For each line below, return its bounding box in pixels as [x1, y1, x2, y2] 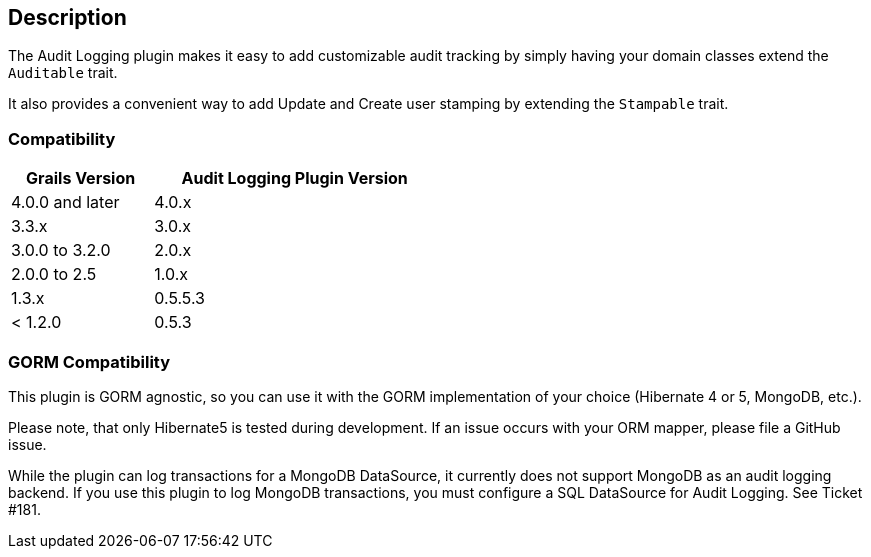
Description [8, 5, 127, 30]
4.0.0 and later [11, 192, 120, 213]
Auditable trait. [8, 64, 118, 82]
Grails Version [26, 168, 136, 189]
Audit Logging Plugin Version [181, 168, 408, 189]
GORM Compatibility [8, 351, 171, 372]
